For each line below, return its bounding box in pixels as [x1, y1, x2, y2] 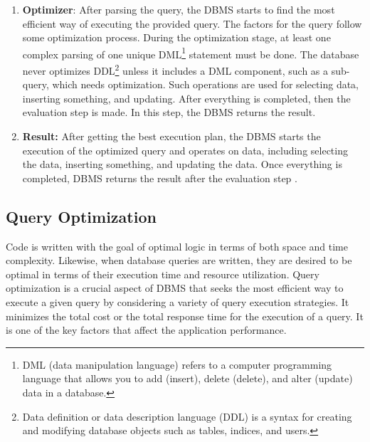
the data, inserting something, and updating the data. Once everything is [22, 157, 342, 172]
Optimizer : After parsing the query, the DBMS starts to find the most [22, 2, 335, 16]
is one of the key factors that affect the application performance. [6, 322, 287, 337]
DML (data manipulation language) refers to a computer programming [22, 357, 332, 372]
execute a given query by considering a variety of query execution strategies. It [6, 295, 349, 310]
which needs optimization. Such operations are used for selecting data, [52, 77, 359, 92]
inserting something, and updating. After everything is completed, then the [22, 90, 351, 105]
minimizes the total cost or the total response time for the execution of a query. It [6, 308, 364, 323]
